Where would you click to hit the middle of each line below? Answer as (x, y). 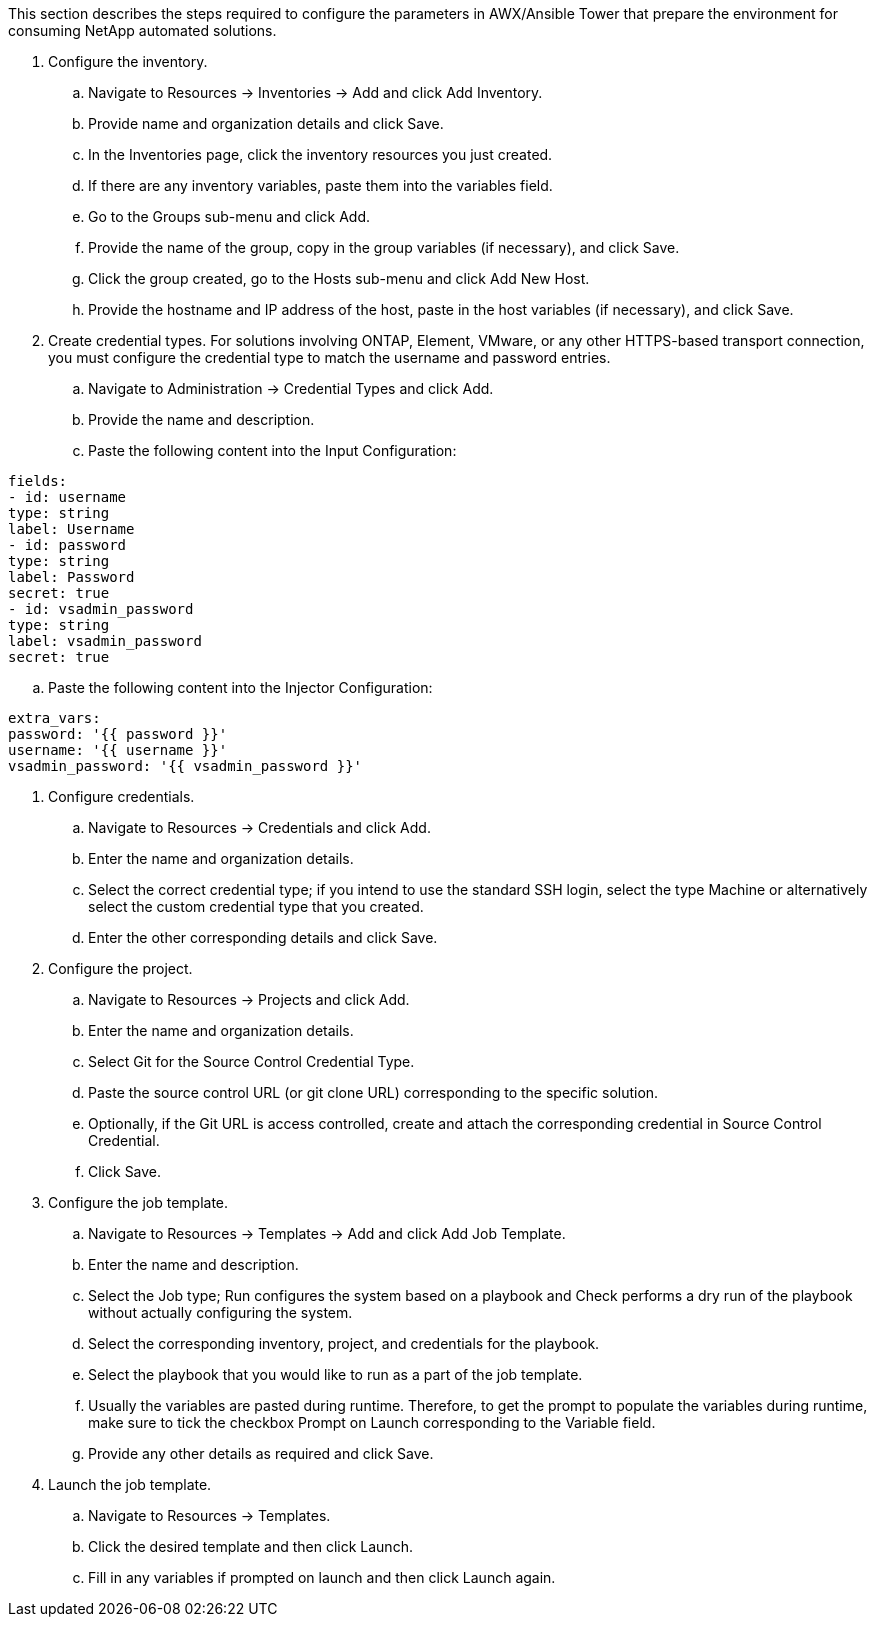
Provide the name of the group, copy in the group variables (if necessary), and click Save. (384, 247)
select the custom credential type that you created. (256, 906)
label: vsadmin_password (105, 641)
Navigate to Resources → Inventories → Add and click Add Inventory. (315, 92)
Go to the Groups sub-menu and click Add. (229, 216)
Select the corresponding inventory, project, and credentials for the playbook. (344, 1343)
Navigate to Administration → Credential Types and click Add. (291, 388)
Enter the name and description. (193, 1264)
